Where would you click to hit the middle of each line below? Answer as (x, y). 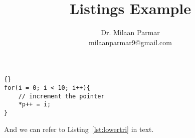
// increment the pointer (61, 96)
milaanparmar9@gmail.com (130, 42)
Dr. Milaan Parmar (130, 32)
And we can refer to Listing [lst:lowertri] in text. (79, 129)
